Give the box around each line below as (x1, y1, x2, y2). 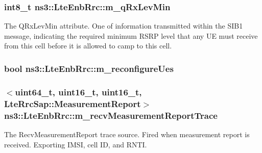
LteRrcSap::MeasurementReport (4, 97, 141, 110)
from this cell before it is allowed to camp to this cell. (4, 40, 172, 51)
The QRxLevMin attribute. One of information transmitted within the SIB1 (4, 20, 243, 31)
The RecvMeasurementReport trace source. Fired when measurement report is (4, 129, 250, 139)
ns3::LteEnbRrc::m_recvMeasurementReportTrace (4, 109, 218, 121)
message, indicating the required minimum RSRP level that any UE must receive (4, 30, 258, 41)
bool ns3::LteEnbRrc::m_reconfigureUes (4, 62, 174, 74)
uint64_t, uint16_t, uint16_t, (15, 85, 142, 98)
